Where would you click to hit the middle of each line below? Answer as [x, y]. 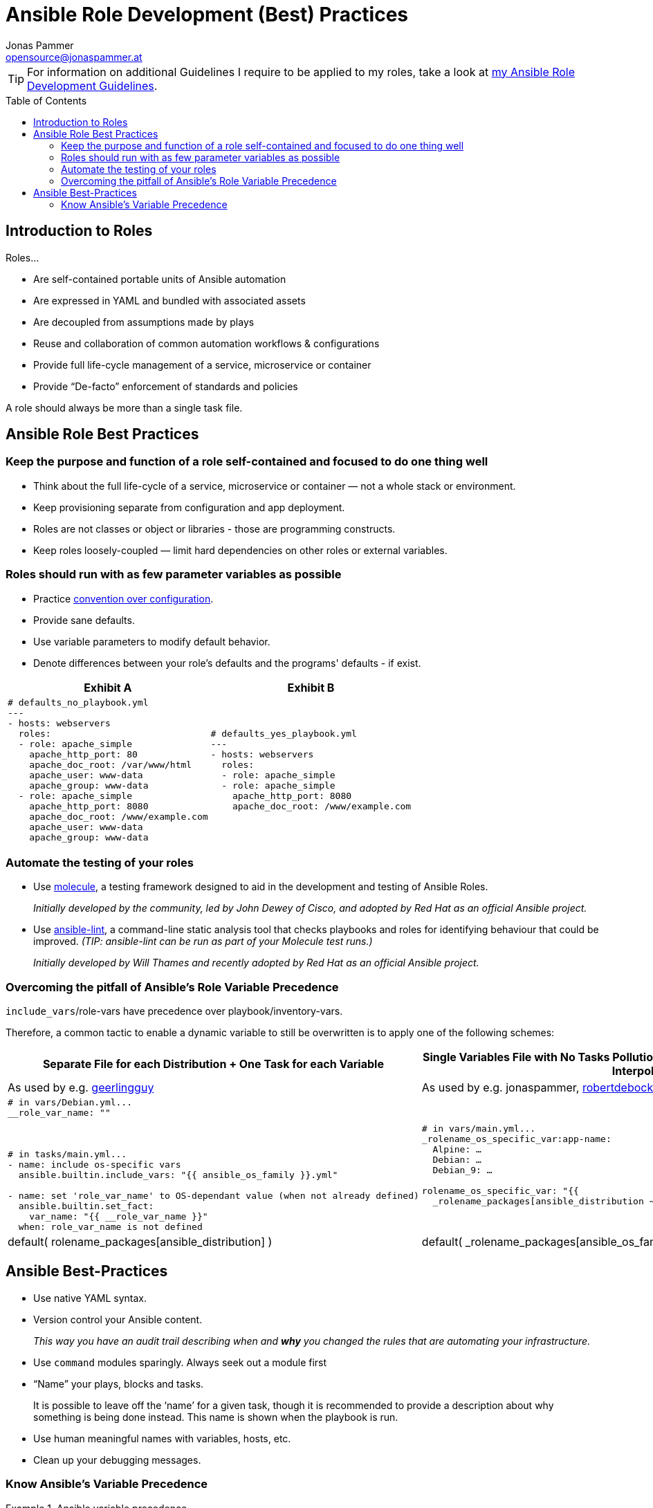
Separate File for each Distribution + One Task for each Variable [213, 1064]
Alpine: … [457, 1149]
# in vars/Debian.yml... [70, 1103]
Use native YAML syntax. [90, 1298]
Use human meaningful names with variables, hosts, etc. [162, 1438]
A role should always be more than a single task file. [124, 407]
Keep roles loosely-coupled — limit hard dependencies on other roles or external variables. [240, 550]
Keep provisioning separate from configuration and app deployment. [189, 507]
